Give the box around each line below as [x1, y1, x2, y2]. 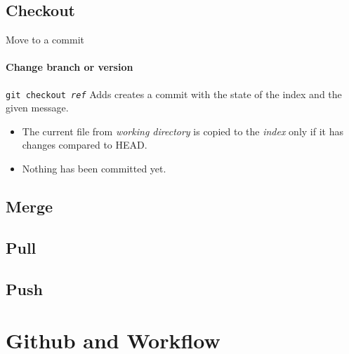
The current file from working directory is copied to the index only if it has [22, 123, 343, 138]
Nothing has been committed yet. [22, 161, 166, 176]
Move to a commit [6, 32, 84, 47]
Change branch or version [6, 60, 133, 74]
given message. [6, 100, 69, 115]
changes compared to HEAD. [22, 137, 147, 152]
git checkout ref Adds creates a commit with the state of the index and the [6, 86, 342, 101]
